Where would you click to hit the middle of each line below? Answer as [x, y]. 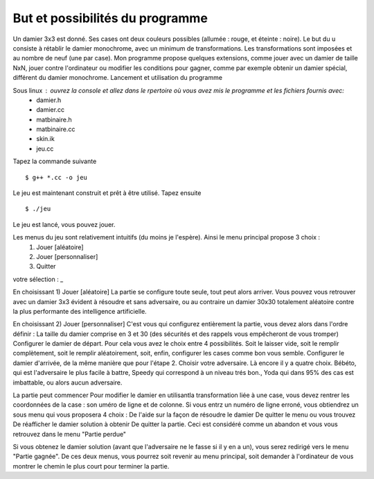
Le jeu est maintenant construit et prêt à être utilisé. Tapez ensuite [107, 193]
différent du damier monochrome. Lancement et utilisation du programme [118, 78]
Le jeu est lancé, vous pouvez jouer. [64, 224]
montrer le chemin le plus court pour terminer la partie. [91, 466]
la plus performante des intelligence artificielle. [80, 311]
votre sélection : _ [38, 279]
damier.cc [51, 110]
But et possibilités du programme [110, 18]
